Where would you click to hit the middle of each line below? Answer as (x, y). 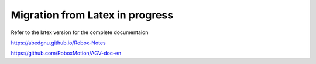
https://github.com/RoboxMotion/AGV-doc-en (66, 53)
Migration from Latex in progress (92, 15)
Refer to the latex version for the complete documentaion (80, 32)
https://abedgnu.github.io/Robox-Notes (58, 43)
